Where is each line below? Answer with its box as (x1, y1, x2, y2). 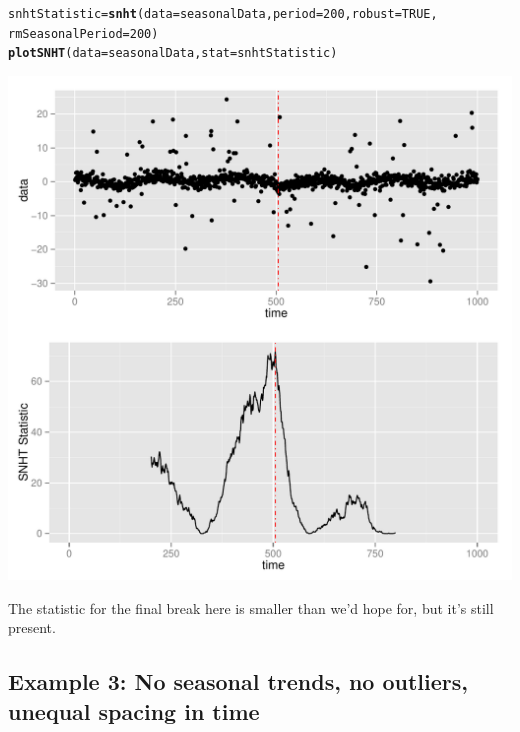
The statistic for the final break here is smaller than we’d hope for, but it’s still (8, 597, 494, 618)
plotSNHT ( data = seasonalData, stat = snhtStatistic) (8, 46, 338, 61)
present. (8, 617, 56, 638)
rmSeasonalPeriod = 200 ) (8, 26, 159, 41)
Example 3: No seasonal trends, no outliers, (8, 666, 468, 697)
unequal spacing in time (8, 695, 260, 726)
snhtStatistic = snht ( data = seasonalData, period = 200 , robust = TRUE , (8, 7, 438, 21)
